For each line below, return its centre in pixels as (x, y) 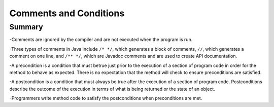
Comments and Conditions (67, 13)
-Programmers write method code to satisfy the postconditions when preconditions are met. (106, 98)
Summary (26, 27)
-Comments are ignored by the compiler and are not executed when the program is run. (101, 40)
